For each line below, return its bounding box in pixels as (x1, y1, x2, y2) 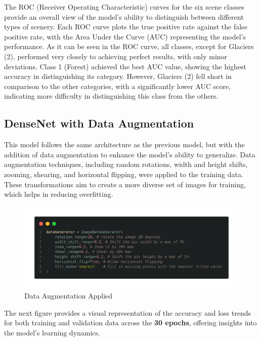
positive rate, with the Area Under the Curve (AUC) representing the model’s (4, 31, 246, 41)
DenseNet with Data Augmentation (4, 115, 194, 131)
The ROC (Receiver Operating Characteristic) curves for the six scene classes (4, 2, 244, 12)
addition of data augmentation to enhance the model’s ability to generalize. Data (4, 149, 255, 159)
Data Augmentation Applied (24, 290, 113, 301)
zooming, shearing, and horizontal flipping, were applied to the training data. (4, 168, 243, 179)
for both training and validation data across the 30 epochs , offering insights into (4, 317, 257, 328)
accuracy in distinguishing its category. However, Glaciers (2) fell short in (4, 71, 232, 81)
